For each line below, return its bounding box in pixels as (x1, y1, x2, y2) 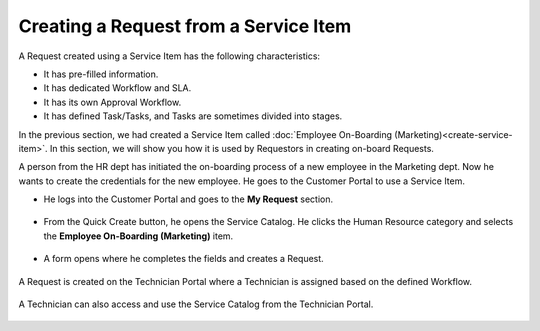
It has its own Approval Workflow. (43, 96, 182, 108)
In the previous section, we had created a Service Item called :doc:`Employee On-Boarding (18, 128, 393, 140)
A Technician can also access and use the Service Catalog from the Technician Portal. (18, 298, 374, 310)
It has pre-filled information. (43, 68, 159, 80)
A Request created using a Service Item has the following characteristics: (18, 50, 320, 62)
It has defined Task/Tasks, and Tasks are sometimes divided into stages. (43, 110, 343, 122)
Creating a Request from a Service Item (18, 15, 352, 37)
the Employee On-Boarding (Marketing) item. (43, 230, 234, 242)
